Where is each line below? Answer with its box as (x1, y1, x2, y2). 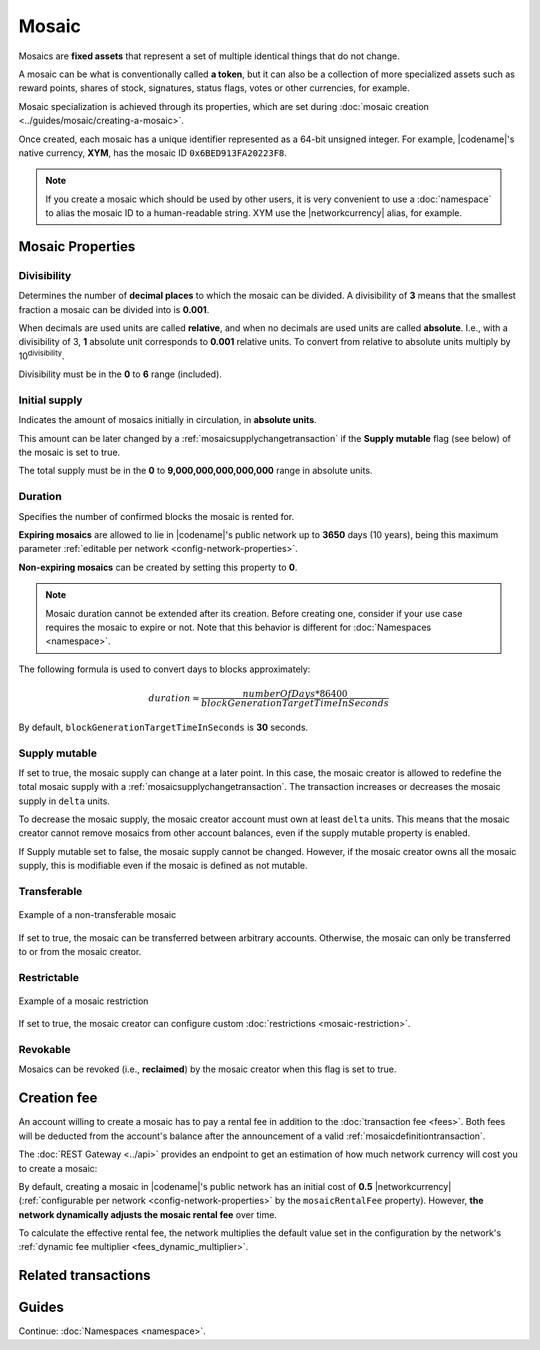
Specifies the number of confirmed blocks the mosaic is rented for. (18, 510, 295, 522)
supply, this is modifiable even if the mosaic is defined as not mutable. (18, 860, 309, 872)
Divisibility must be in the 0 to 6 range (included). (18, 368, 222, 380)
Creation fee (18, 1090, 98, 1107)
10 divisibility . (18, 348, 65, 362)
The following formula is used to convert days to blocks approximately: (18, 663, 311, 675)
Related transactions (18, 1267, 151, 1284)
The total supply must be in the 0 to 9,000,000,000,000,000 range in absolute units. (18, 465, 373, 477)
